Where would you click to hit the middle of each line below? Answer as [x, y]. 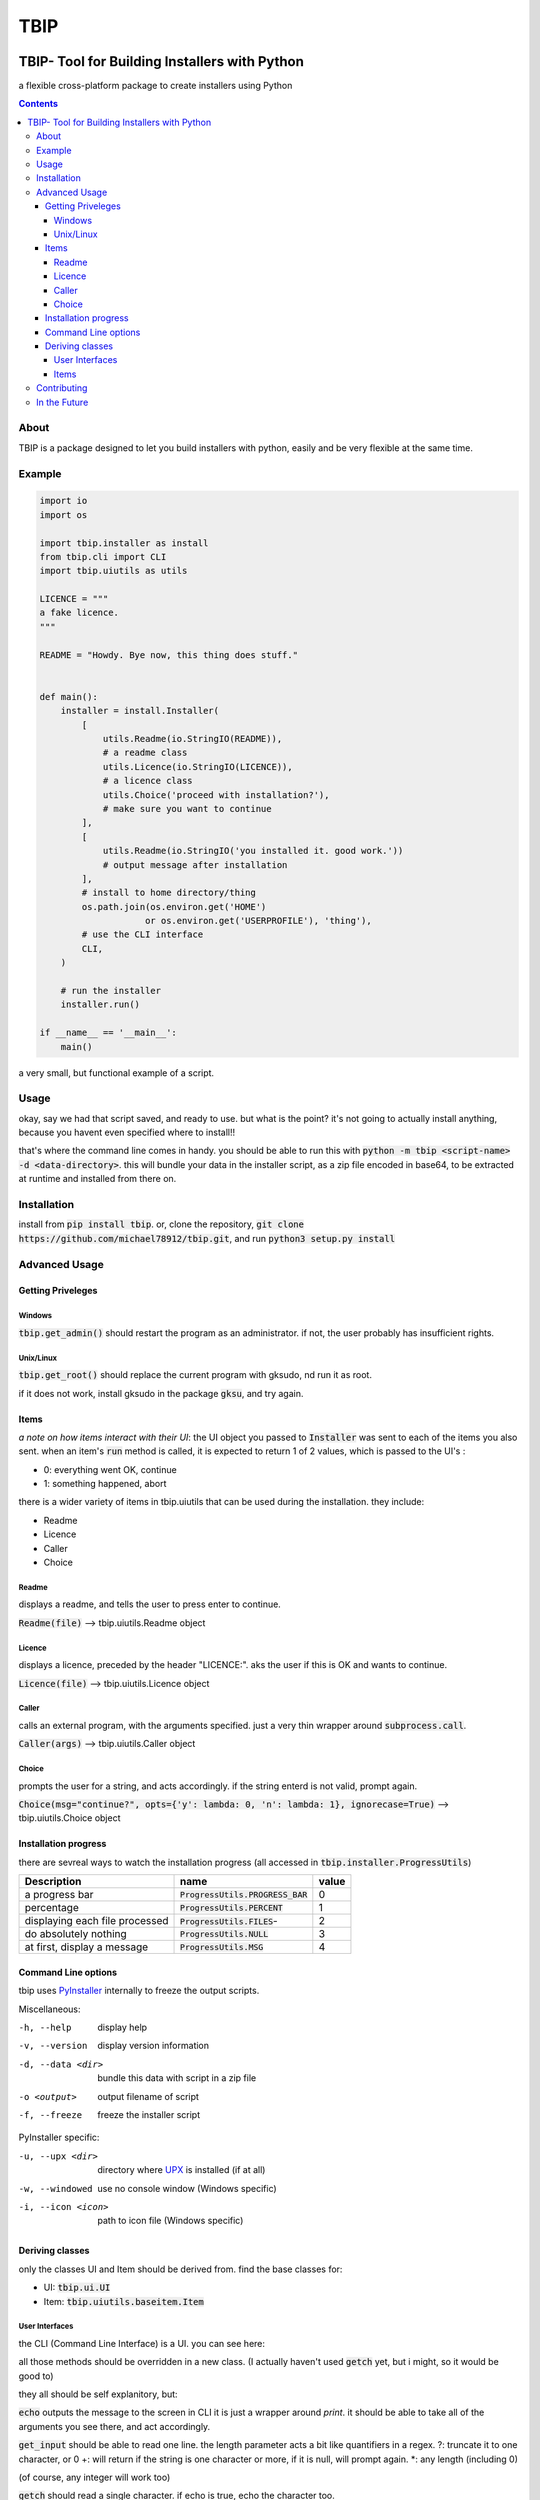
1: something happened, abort [105, 1484]
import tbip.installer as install [124, 543]
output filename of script [148, 2096]
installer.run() [100, 1004]
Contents [38, 104]
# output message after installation [195, 864]
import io [63, 501]
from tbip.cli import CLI [103, 556]
